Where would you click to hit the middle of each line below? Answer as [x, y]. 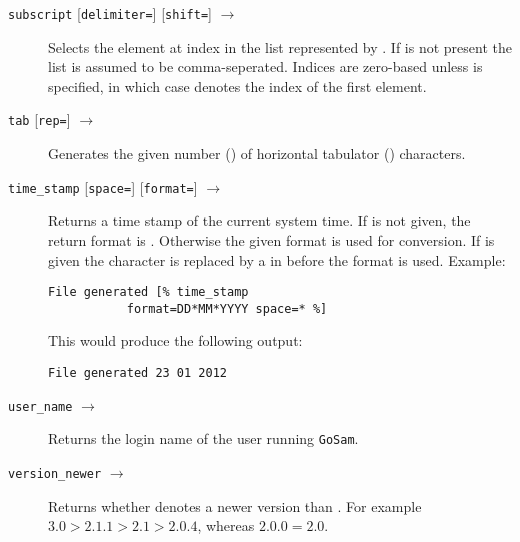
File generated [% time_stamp [148, 292]
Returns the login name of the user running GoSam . [203, 438]
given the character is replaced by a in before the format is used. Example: [277, 259]
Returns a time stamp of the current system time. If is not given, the [259, 220]
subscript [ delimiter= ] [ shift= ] [110, 13]
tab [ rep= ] [39, 119]
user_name [40, 406]
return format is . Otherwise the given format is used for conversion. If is [271, 239]
